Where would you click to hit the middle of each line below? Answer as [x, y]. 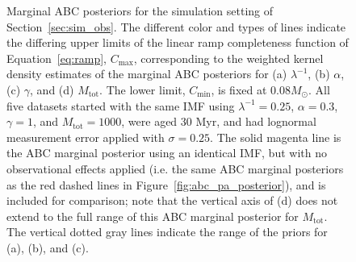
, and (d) [52, 89]
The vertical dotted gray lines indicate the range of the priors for [167, 232]
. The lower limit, [142, 89]
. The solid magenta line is [276, 137]
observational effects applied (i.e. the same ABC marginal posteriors [175, 168]
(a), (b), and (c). [48, 247]
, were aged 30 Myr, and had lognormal [219, 121]
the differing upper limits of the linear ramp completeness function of [178, 42]
